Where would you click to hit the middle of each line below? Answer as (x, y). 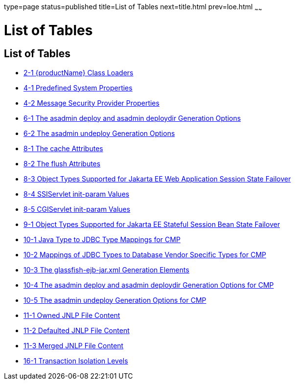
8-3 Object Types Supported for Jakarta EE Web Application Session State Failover (157, 179)
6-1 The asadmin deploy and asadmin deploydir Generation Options (132, 118)
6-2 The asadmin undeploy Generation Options (99, 133)
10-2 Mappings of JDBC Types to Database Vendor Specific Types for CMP (145, 254)
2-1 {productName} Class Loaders (79, 72)
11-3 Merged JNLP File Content (74, 345)
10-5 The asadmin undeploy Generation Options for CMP (115, 300)
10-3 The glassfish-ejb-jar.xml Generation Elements (106, 270)
